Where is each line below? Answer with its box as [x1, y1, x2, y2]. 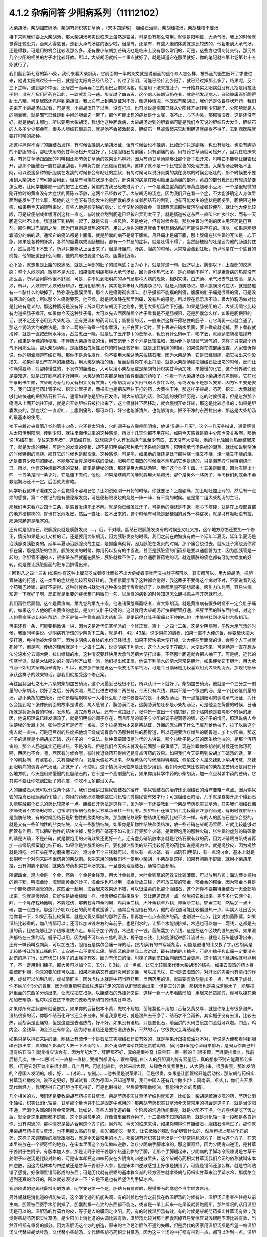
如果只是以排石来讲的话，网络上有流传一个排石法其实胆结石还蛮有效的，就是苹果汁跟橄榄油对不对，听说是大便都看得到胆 [9, 1036, 256, 1042]
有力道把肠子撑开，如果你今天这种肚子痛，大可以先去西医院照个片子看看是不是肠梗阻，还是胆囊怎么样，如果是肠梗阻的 [9, 310, 252, 316]
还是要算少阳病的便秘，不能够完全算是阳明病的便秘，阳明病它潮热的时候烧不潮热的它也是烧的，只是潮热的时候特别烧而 [9, 458, 252, 464]
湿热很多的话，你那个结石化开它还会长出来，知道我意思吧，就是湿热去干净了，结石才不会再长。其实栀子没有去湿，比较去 [9, 1012, 256, 1019]
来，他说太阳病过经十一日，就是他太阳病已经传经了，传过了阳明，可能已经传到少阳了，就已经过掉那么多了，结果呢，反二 [9, 77, 256, 84]
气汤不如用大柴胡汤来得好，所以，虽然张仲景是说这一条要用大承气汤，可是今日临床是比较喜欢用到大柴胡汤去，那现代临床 [9, 665, 256, 670]
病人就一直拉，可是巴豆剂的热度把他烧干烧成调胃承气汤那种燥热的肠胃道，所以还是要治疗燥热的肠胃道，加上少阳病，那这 [9, 729, 256, 735]
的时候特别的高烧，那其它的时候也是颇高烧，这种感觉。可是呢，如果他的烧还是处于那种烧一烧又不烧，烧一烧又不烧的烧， [9, 451, 256, 457]
